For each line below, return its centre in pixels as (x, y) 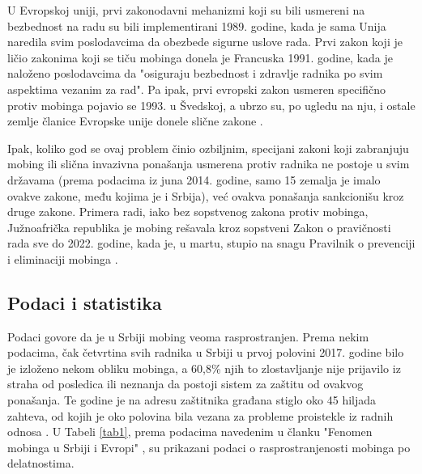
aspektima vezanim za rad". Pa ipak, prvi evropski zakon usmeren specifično (197, 89)
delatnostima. (41, 463)
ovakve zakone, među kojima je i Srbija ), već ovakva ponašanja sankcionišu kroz (206, 195)
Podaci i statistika (85, 302)
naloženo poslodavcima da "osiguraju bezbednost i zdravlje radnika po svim (195, 73)
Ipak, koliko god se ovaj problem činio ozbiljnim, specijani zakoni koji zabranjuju (208, 148)
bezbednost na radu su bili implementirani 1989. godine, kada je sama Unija (197, 25)
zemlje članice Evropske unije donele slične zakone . (135, 121)
